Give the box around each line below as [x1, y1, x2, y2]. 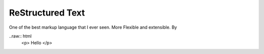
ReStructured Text [9, 7, 85, 18]
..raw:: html [9, 33, 32, 39]
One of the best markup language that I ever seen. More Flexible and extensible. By [9, 24, 177, 30]
